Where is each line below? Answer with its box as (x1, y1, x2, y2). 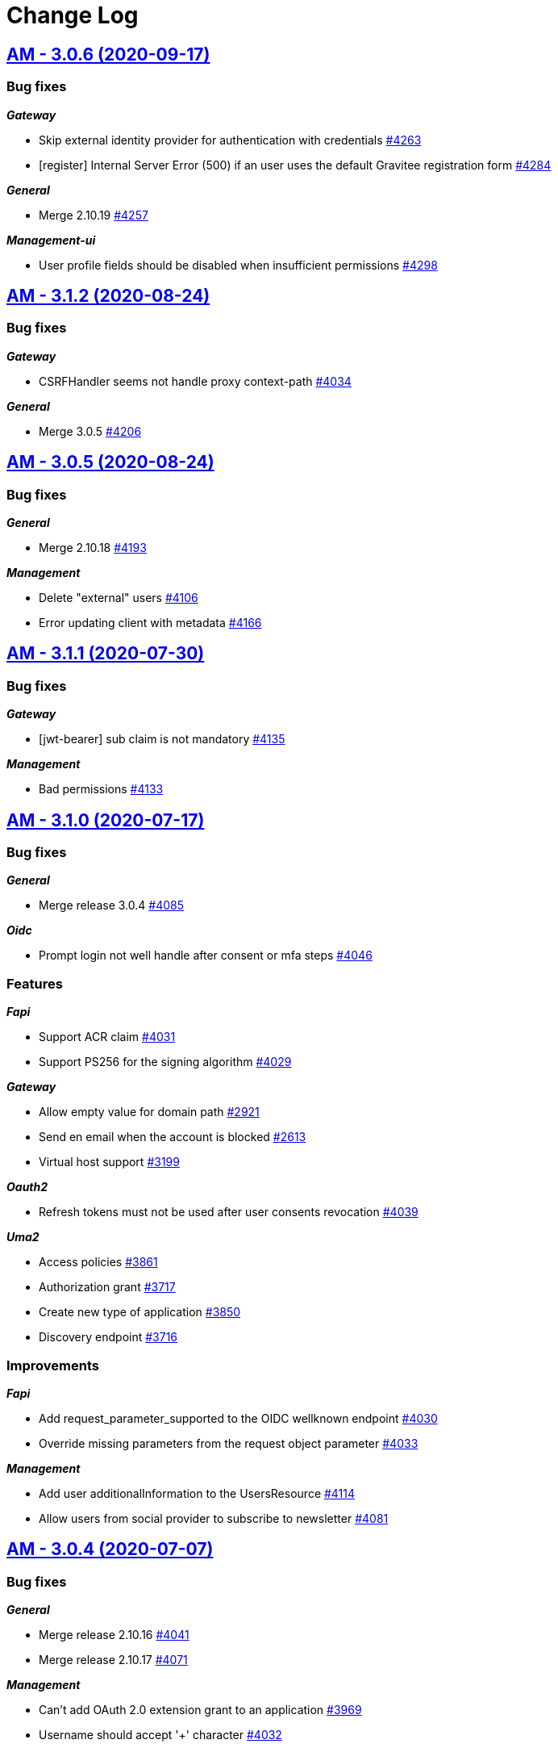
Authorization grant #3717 (39, 1280, 176, 1294)
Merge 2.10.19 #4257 (39, 207, 148, 222)
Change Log (6, 2, 139, 29)
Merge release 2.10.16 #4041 (39, 1628, 189, 1642)
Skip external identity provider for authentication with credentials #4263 (39, 132, 422, 147)
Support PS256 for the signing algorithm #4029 (39, 1055, 292, 1069)
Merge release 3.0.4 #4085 (39, 898, 184, 913)
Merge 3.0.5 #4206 (39, 424, 142, 438)
